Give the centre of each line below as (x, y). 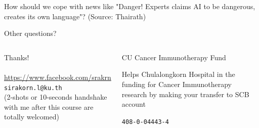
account (134, 104)
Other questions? (30, 33)
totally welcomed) (32, 117)
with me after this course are (49, 106)
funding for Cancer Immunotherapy (177, 84)
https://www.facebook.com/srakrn (58, 77)
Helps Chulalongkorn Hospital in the (178, 74)
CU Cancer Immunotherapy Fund (174, 57)
